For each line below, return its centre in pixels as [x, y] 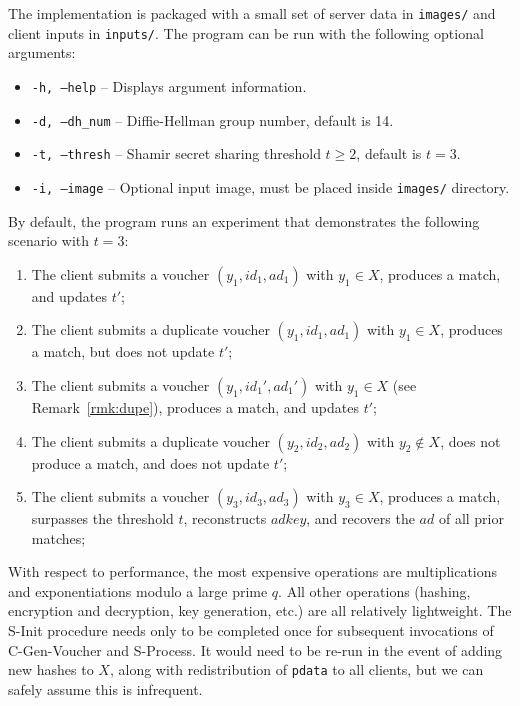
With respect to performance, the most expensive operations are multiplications [253, 571]
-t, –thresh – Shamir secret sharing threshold [176, 153]
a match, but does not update [123, 351]
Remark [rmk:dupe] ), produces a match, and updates [195, 406]
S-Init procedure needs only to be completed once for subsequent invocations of [251, 630]
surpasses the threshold [102, 518]
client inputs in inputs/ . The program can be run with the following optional [246, 32]
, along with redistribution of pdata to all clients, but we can [296, 669]
